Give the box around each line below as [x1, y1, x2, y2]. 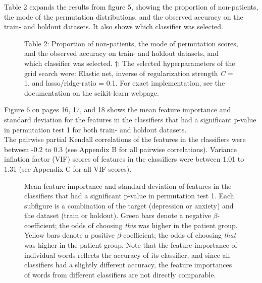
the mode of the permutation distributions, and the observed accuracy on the [4, 11, 243, 22]
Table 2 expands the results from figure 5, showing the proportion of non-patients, [4, 2, 258, 12]
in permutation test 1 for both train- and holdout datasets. [4, 124, 187, 134]
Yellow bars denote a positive [24, 230, 115, 240]
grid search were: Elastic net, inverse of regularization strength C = [24, 67, 233, 78]
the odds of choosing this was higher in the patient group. [59, 220, 238, 230]
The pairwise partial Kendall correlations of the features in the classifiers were [4, 134, 246, 145]
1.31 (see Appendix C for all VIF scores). [4, 163, 132, 174]
